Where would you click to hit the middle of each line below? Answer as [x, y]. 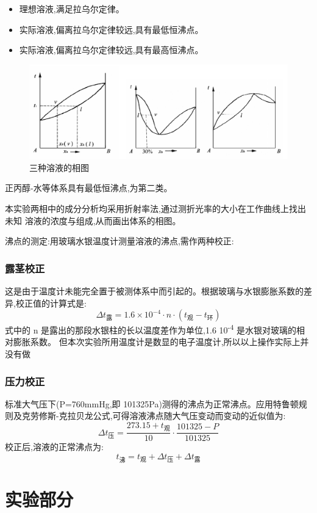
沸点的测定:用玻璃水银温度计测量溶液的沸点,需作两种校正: [119, 241]
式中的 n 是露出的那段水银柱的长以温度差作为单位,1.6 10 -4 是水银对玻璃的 [151, 329]
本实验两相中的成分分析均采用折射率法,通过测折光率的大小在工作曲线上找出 [155, 208]
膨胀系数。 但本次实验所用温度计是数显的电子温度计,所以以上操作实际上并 [161, 342]
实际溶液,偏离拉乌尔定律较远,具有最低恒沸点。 [111, 29]
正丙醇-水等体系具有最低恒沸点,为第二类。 [89, 188]
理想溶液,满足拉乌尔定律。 [72, 9]
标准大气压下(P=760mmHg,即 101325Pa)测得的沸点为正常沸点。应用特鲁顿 [152, 403]
